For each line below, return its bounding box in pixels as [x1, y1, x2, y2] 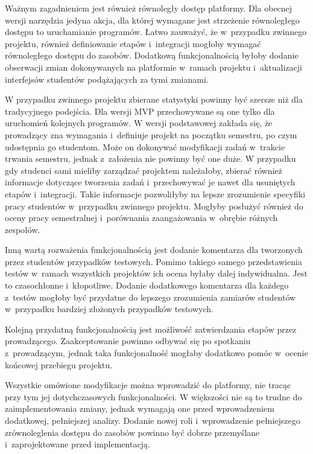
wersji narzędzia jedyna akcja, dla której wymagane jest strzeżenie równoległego [5, 13, 300, 26]
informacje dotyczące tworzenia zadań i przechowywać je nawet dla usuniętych [5, 176, 296, 188]
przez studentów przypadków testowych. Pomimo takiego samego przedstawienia [5, 255, 302, 267]
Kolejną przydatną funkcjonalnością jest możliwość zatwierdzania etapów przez [5, 322, 297, 335]
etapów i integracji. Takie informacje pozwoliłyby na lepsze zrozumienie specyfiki [5, 187, 306, 200]
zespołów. [5, 223, 40, 235]
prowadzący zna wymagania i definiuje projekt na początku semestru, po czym [5, 128, 297, 141]
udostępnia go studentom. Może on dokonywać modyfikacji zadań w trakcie [5, 140, 285, 153]
